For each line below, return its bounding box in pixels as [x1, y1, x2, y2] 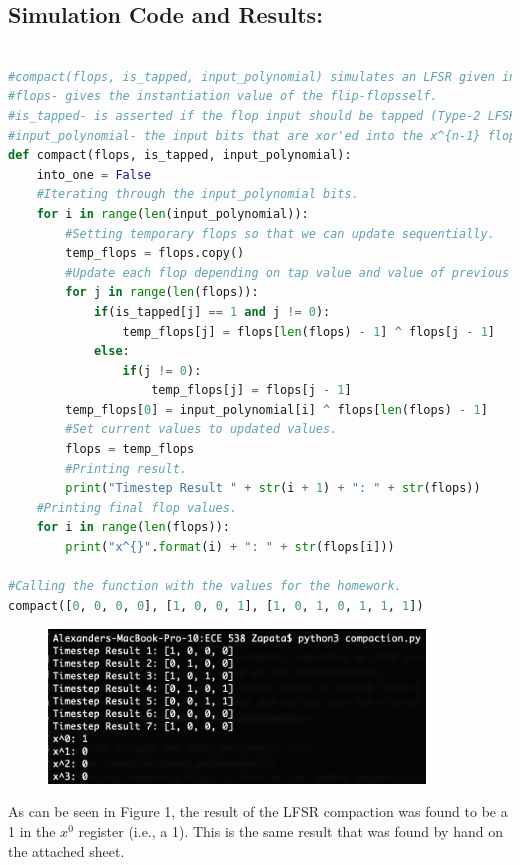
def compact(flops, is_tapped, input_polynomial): [8, 148, 352, 163]
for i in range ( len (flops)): [36, 520, 230, 535]
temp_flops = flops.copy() [65, 246, 245, 261]
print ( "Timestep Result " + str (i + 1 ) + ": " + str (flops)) [65, 481, 481, 496]
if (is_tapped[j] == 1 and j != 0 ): [93, 304, 331, 319]
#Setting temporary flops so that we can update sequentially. [65, 226, 495, 241]
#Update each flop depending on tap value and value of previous [65, 265, 510, 280]
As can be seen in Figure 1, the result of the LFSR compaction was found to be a [8, 801, 508, 822]
